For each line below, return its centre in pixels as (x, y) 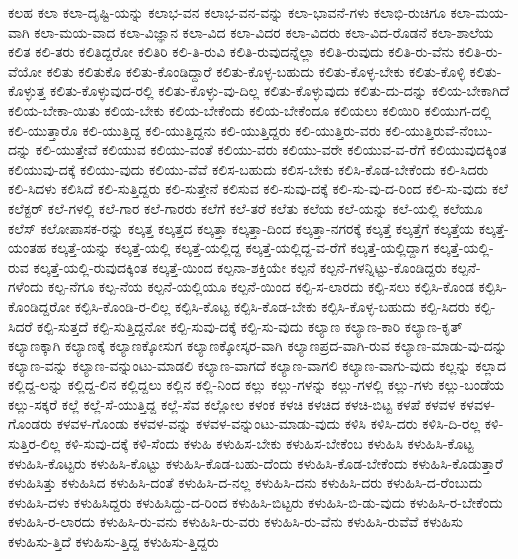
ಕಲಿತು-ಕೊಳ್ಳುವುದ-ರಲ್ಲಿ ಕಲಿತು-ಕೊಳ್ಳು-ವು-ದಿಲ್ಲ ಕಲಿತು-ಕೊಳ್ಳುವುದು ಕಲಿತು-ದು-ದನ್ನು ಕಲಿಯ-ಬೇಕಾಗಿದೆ (279, 90)
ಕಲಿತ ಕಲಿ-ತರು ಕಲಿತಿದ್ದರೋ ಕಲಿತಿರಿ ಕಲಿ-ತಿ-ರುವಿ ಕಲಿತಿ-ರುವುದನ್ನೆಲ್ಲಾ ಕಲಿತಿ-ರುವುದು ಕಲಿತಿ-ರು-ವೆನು (231, 51)
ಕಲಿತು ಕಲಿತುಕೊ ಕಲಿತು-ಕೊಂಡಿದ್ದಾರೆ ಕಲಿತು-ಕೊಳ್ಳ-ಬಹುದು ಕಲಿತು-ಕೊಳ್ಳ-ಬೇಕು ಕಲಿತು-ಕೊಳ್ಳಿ (255, 70)
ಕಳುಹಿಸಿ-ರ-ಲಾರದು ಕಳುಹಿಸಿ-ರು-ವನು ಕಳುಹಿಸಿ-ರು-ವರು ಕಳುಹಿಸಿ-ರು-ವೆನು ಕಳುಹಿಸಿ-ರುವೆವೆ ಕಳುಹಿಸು (235, 521)
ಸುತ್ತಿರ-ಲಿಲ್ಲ (34, 443)
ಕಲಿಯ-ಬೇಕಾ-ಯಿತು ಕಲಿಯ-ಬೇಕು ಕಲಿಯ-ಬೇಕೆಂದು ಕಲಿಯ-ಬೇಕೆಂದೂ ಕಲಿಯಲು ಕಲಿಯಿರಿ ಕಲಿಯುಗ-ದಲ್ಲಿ (250, 109)
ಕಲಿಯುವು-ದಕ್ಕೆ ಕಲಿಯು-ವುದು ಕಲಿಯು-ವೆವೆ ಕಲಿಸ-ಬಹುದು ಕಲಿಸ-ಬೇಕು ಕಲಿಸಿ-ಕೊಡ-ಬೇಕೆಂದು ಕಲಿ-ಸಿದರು (248, 168)
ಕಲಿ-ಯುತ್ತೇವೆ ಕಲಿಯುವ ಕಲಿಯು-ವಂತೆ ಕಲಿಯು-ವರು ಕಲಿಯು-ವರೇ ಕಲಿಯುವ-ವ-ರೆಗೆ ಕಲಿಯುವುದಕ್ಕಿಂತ (271, 149)
